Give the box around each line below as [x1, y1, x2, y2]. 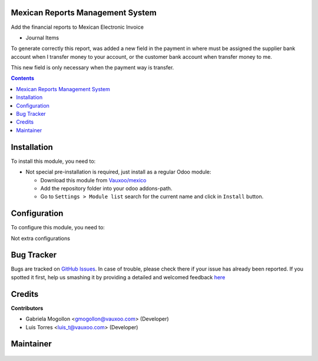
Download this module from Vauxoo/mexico [40, 176, 147, 183]
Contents [11, 75, 35, 82]
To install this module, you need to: [11, 158, 96, 165]
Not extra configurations [11, 235, 71, 242]
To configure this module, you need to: [11, 224, 105, 231]
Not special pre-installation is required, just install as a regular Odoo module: [25, 168, 211, 176]
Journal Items [25, 34, 59, 41]
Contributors [11, 305, 44, 312]
